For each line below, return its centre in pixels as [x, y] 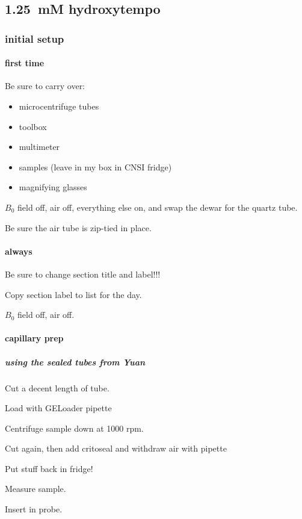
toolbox [33, 126]
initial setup [35, 38]
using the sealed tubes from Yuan [75, 362]
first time [25, 63]
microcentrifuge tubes [59, 106]
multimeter [39, 147]
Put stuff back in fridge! [49, 468]
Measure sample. [35, 489]
